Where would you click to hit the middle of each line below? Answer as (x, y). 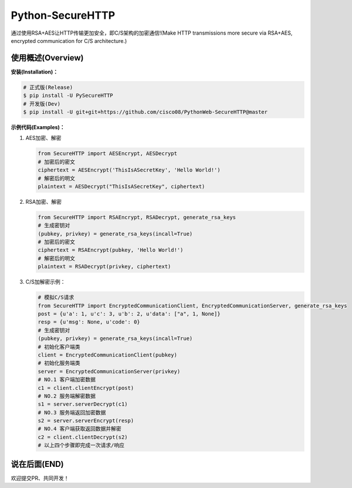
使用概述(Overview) (47, 58)
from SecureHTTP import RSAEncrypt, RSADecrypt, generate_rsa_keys (137, 217)
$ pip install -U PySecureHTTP (68, 96)
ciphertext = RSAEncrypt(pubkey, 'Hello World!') (111, 250)
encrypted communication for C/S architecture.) (69, 41)
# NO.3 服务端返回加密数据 (72, 412)
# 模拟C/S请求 (56, 297)
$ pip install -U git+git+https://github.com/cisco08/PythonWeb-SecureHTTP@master (145, 112)
